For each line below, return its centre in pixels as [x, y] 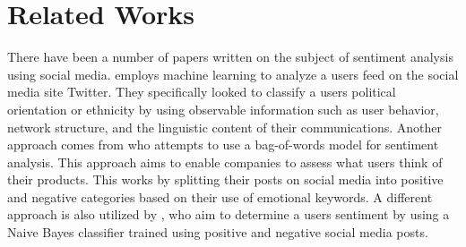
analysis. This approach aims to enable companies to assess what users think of [225, 162]
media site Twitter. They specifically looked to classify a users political [202, 92]
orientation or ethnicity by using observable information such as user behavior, [223, 109]
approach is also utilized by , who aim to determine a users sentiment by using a [229, 214]
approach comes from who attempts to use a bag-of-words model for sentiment [223, 145]
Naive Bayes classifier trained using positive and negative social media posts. [218, 232]
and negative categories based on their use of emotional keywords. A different [220, 196]
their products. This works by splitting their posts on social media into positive [225, 179]
